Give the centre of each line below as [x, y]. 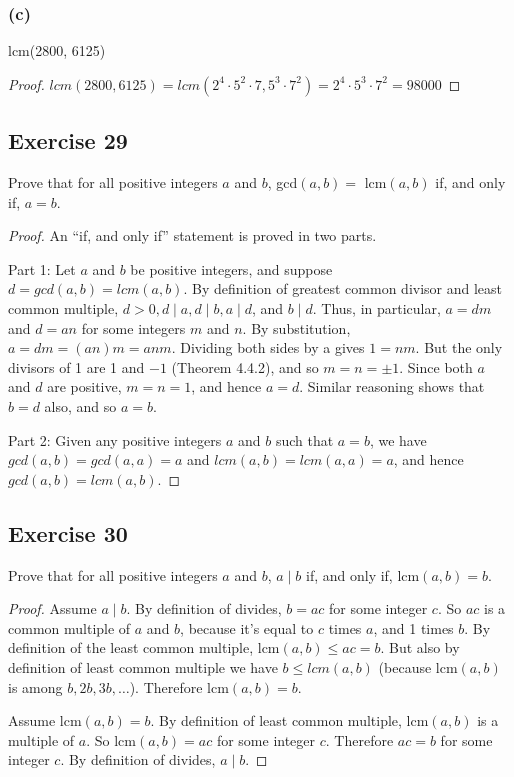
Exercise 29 [68, 140]
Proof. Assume [52, 608]
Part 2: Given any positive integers [115, 439]
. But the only [459, 347]
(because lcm [418, 666]
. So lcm [111, 739]
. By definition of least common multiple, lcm [289, 720]
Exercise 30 [68, 532]
